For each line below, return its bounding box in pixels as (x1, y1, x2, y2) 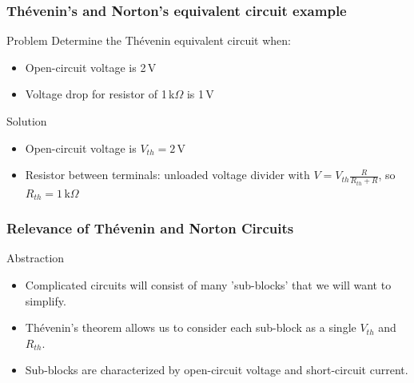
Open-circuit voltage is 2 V (25, 58, 157, 75)
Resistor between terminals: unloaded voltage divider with (25, 166, 310, 183)
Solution (6, 113, 47, 129)
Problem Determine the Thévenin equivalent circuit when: (6, 32, 291, 49)
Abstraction (6, 249, 65, 266)
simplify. (25, 292, 66, 309)
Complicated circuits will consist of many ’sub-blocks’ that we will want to (25, 277, 392, 293)
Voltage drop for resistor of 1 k (25, 86, 175, 102)
